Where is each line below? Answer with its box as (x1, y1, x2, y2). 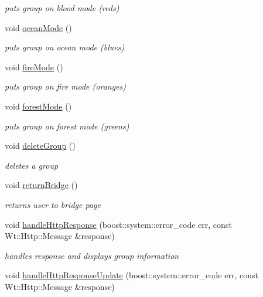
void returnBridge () (5, 179, 78, 191)
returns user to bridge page (5, 198, 101, 210)
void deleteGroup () (5, 139, 76, 152)
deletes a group (5, 159, 59, 171)
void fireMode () (5, 60, 63, 73)
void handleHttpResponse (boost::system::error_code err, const (5, 218, 232, 230)
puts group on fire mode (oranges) (5, 80, 127, 93)
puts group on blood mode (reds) (5, 2, 119, 13)
